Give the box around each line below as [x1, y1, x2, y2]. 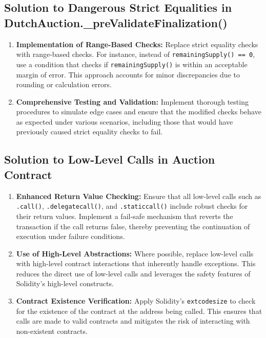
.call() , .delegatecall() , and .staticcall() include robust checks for [16, 201, 248, 211]
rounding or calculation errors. [16, 79, 112, 90]
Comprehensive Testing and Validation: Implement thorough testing [16, 96, 249, 107]
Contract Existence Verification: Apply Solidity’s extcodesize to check [16, 295, 256, 306]
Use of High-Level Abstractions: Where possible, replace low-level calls [16, 248, 254, 259]
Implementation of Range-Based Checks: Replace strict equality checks [16, 38, 258, 49]
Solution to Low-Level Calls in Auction [4, 151, 215, 167]
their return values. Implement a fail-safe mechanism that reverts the [16, 210, 233, 221]
